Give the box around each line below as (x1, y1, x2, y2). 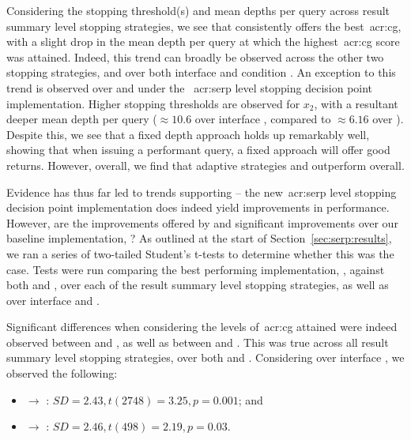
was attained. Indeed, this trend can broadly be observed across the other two (6, 48, 384, 65)
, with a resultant (314, 95, 398, 111)
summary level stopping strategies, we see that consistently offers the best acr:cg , (6, 17, 402, 34)
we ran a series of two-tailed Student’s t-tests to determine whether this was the (6, 245, 394, 261)
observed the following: (6, 365, 118, 382)
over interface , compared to (194, 111, 331, 127)
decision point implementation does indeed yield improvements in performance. (6, 199, 390, 216)
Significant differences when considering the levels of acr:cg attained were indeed (6, 318, 398, 335)
